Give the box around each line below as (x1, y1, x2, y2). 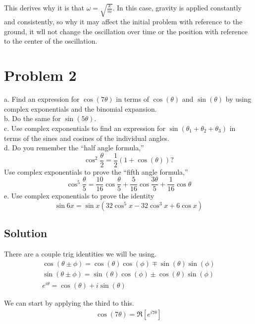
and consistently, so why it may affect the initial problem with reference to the (4, 16, 243, 27)
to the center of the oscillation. (4, 36, 98, 46)
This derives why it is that (4, 2, 85, 12)
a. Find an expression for (4, 94, 80, 104)
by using (225, 94, 252, 104)
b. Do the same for (4, 113, 61, 124)
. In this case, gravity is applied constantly (112, 2, 242, 12)
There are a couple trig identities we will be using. (4, 249, 156, 259)
